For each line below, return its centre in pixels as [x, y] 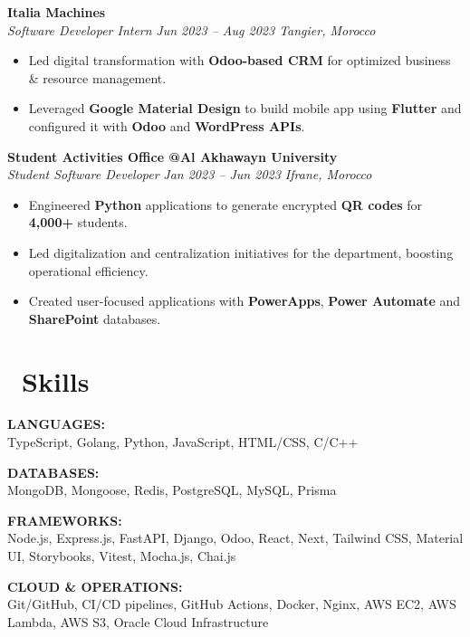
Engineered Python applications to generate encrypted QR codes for [225, 204]
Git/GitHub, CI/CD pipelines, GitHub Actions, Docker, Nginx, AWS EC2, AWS [232, 604]
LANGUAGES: [56, 424]
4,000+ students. [78, 222]
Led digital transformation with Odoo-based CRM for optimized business [240, 60]
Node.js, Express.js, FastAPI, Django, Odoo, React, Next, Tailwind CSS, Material [235, 538]
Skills [56, 380]
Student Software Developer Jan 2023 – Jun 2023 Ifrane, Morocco [190, 174]
